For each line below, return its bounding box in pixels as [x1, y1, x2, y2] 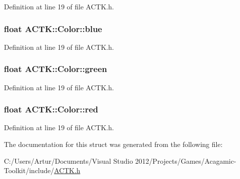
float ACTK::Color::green [4, 63, 107, 75]
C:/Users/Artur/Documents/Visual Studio [4, 155, 133, 166]
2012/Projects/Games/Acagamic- [135, 155, 237, 166]
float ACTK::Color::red [4, 103, 98, 115]
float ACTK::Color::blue [4, 22, 102, 35]
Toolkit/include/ [4, 165, 54, 176]
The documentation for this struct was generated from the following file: [4, 139, 223, 149]
